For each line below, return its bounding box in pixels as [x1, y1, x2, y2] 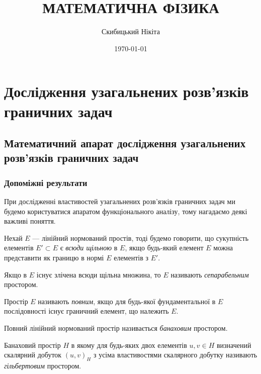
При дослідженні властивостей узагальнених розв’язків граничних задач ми [4, 196, 235, 207]
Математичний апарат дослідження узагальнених [4, 135, 246, 151]
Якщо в [4, 269, 27, 279]
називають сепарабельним [170, 269, 249, 279]
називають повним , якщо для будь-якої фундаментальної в [38, 296, 216, 306]
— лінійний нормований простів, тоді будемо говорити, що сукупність [32, 232, 249, 243]
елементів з [114, 252, 148, 263]
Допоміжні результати [4, 176, 88, 189]
